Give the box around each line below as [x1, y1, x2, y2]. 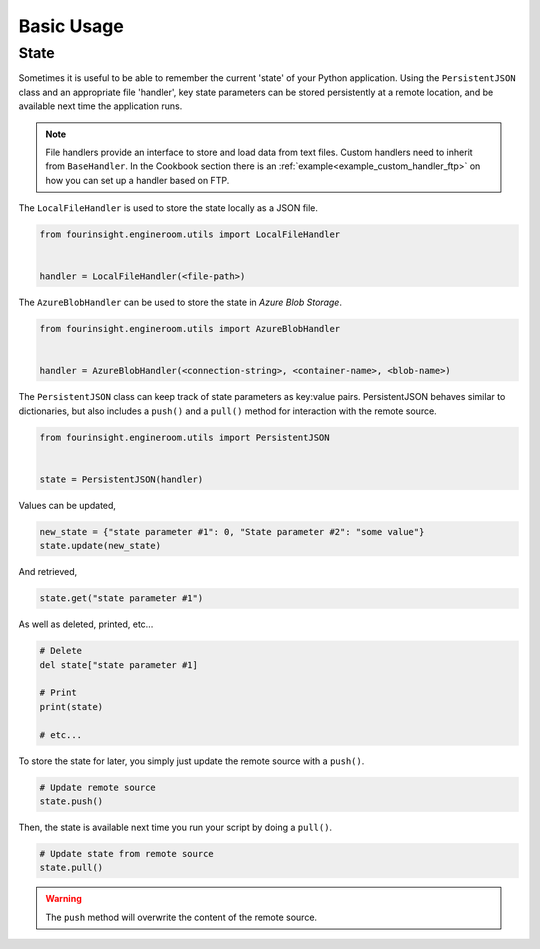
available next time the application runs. [18, 100, 183, 112]
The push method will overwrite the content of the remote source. [45, 911, 318, 923]
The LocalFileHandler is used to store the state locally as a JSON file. [18, 202, 319, 214]
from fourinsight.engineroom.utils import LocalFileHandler [39, 229, 341, 240]
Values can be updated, [18, 499, 117, 511]
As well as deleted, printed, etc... [18, 618, 154, 630]
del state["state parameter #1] [39, 659, 199, 670]
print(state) [39, 701, 104, 712]
